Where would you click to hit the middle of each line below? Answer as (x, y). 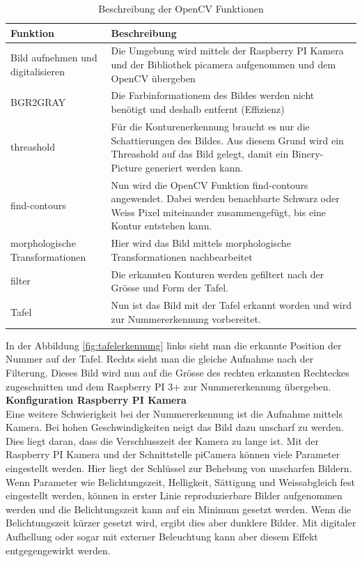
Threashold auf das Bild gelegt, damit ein (200, 154)
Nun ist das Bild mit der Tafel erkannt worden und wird (231, 305)
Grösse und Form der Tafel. (170, 288)
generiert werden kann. (194, 167)
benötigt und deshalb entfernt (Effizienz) (198, 109)
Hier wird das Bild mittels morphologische (201, 243)
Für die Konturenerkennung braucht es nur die (210, 126)
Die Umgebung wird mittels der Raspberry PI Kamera (227, 51)
